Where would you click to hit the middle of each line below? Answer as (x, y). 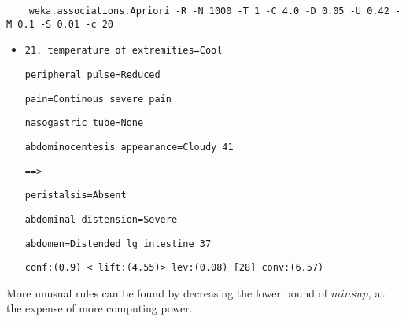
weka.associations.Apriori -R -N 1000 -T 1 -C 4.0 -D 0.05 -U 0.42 (209, 11)
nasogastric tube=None (84, 123)
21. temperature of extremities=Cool (124, 51)
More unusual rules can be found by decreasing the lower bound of (167, 292)
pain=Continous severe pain (98, 99)
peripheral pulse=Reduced (92, 74)
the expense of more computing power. (100, 308)
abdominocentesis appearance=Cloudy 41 (129, 147)
